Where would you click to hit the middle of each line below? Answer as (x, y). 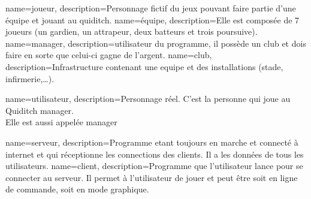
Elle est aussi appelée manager (61, 122)
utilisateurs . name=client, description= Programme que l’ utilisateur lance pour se (154, 166)
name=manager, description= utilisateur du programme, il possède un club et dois (156, 43)
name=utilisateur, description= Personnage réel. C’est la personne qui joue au (148, 99)
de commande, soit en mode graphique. (77, 189)
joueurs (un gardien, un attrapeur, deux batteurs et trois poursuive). (132, 31)
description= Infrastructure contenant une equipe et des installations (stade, (144, 66)
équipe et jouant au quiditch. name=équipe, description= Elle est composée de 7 (153, 19)
